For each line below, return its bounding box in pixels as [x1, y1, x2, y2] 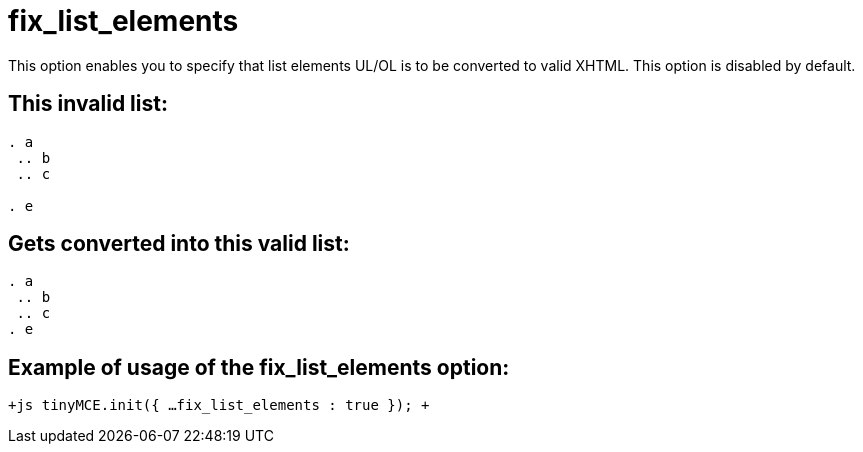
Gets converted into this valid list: [8, 231, 350, 257]
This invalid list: [8, 91, 168, 117]
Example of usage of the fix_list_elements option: [8, 354, 510, 380]
